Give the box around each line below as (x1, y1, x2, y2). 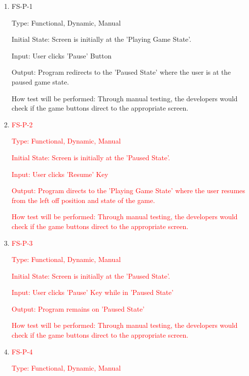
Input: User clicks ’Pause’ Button (11, 50, 112, 60)
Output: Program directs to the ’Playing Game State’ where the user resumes (11, 185, 246, 196)
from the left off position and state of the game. (11, 195, 155, 205)
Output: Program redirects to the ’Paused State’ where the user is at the (11, 67, 231, 77)
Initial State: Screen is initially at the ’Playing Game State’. (11, 34, 192, 44)
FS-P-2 (11, 119, 33, 129)
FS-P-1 (11, 1, 33, 11)
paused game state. (11, 76, 69, 87)
